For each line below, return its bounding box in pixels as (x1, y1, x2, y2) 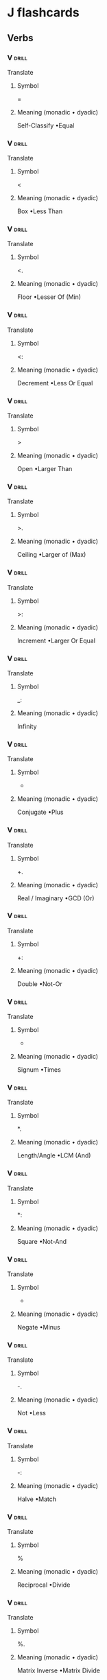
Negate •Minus (16, 1323, 60, 1332)
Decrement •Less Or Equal (16, 379, 93, 387)
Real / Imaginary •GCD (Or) (16, 893, 95, 902)
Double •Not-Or (16, 979, 63, 988)
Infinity (16, 722, 37, 730)
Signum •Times (16, 1066, 62, 1074)
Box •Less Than (16, 207, 63, 215)
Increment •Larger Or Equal (16, 636, 96, 645)
